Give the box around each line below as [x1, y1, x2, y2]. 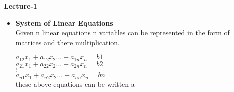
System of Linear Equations [15, 17, 113, 28]
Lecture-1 [4, 1, 37, 11]
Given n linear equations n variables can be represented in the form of [15, 27, 230, 38]
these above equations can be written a [15, 78, 135, 89]
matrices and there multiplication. [15, 37, 120, 47]
